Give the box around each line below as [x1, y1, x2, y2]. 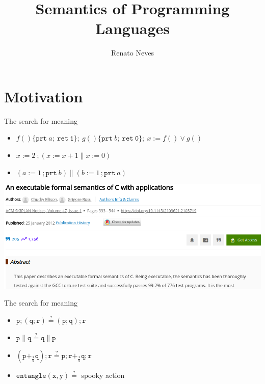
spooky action [81, 370, 125, 380]
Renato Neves [111, 47, 154, 58]
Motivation [4, 86, 83, 106]
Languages [95, 18, 170, 39]
